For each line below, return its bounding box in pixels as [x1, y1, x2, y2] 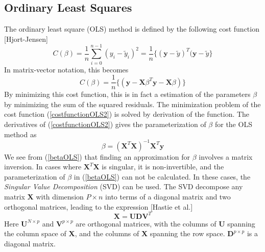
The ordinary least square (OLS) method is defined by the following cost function [4, 23, 259, 34]
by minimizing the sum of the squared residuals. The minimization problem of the [4, 98, 261, 109]
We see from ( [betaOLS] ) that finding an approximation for [4, 151, 190, 162]
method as [4, 129, 37, 139]
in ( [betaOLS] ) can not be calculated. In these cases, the [74, 171, 251, 182]
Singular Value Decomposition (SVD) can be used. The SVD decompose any [4, 181, 243, 192]
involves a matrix [199, 151, 253, 162]
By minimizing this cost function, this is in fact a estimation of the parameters [4, 89, 251, 99]
